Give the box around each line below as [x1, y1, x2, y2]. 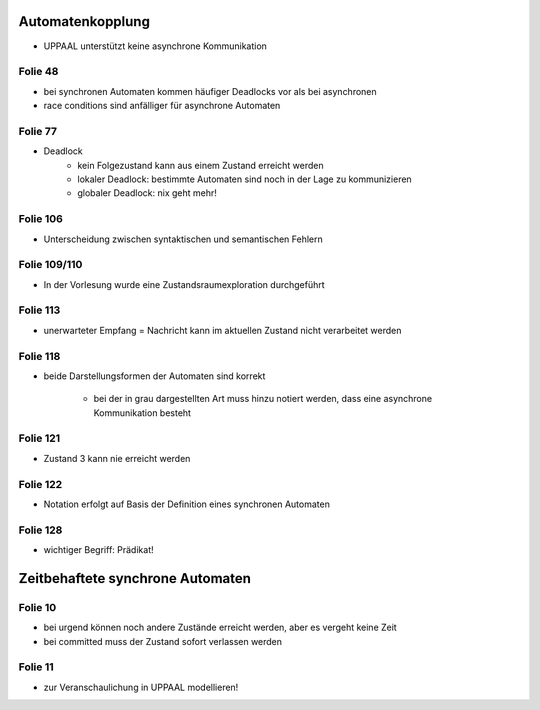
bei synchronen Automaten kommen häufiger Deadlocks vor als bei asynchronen [43, 85, 377, 97]
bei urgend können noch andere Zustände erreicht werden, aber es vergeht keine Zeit [43, 621, 397, 634]
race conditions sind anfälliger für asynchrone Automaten [43, 100, 281, 112]
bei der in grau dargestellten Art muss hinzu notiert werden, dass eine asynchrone [93, 393, 433, 405]
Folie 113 [18, 303, 61, 317]
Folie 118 [18, 349, 61, 363]
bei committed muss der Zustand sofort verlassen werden [43, 635, 283, 647]
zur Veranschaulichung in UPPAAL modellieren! [43, 681, 239, 693]
